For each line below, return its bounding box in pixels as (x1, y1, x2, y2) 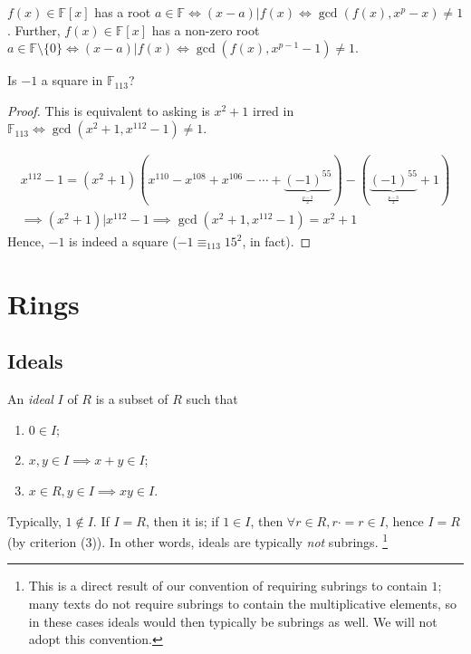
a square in (41, 71, 103, 90)
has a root (94, 3, 151, 21)
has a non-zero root (151, 20, 260, 39)
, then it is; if (145, 511, 219, 530)
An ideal (7, 390, 53, 409)
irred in (253, 101, 294, 120)
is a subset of (95, 390, 168, 409)
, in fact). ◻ (242, 232, 312, 251)
